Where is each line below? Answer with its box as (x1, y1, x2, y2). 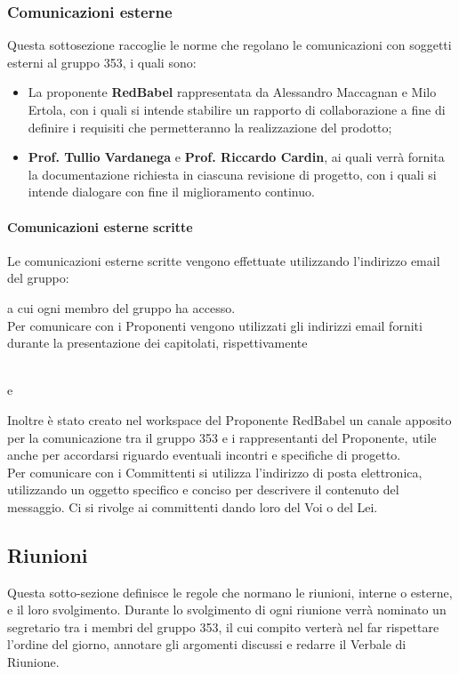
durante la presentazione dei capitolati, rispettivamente (7, 333, 308, 352)
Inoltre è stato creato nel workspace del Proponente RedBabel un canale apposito (7, 410, 452, 429)
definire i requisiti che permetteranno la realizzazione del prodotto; (28, 117, 392, 136)
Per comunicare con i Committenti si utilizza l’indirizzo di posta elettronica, (7, 462, 423, 481)
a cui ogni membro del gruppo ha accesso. (7, 298, 236, 317)
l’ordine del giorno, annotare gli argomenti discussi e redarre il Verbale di (7, 635, 407, 654)
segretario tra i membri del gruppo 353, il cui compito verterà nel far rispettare (7, 617, 439, 636)
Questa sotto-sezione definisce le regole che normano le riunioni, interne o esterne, (7, 582, 453, 601)
